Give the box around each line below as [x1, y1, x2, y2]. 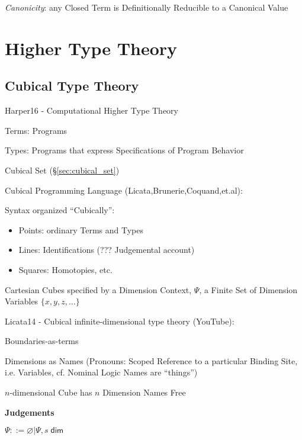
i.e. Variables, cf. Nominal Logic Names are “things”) [5, 366, 198, 378]
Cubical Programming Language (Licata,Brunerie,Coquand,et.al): [5, 184, 243, 196]
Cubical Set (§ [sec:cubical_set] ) [5, 163, 120, 176]
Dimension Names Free [102, 386, 186, 399]
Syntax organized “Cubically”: [5, 204, 115, 216]
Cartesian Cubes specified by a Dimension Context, [5, 283, 192, 296]
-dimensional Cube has [9, 386, 92, 399]
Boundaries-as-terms [5, 335, 79, 347]
